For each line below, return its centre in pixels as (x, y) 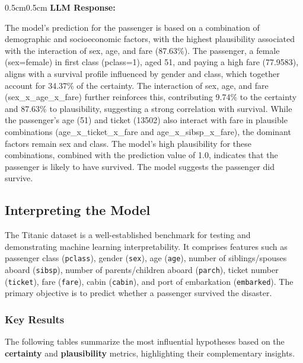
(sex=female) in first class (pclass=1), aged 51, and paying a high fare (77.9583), (152, 62)
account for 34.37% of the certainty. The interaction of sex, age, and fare (137, 85)
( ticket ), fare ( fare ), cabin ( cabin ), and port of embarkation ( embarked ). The (149, 281)
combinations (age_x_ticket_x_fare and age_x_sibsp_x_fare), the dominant (148, 131)
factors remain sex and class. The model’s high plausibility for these (128, 143)
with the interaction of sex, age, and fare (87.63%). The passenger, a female (142, 50)
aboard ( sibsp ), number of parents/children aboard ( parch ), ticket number (142, 269)
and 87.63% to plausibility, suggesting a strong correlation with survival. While (149, 108)
